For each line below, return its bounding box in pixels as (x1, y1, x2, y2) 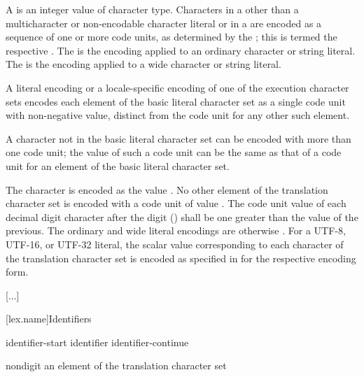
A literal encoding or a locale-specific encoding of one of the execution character (6, 80, 349, 94)
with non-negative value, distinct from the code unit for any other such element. (6, 108, 350, 122)
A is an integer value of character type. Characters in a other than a (6, 2, 299, 16)
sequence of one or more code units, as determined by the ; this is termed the (6, 29, 337, 44)
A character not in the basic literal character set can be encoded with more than (6, 131, 351, 145)
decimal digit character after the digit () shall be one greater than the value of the (6, 209, 358, 224)
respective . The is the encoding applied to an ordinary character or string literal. (6, 43, 356, 57)
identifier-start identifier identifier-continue (6, 334, 189, 349)
